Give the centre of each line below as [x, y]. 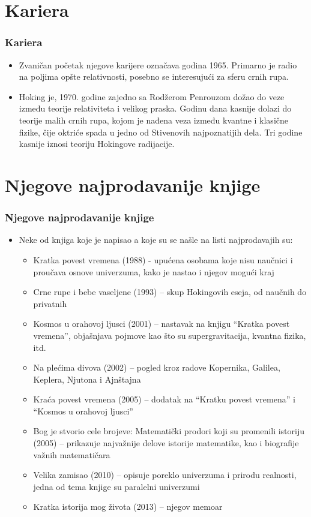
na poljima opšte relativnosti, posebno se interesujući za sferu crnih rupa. [154, 76]
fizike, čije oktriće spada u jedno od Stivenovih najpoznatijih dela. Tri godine [161, 132]
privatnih [50, 303]
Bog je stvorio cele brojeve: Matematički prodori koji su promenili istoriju [169, 431]
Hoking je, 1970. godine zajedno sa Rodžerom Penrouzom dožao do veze [152, 96]
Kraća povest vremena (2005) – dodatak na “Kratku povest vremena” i [164, 399]
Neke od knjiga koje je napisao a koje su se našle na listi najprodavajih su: [156, 240]
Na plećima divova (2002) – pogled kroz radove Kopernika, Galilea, [157, 367]
